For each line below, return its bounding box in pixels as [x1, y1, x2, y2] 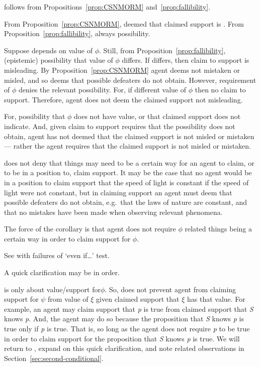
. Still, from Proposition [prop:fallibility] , [99, 45, 226, 55]
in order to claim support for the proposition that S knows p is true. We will [4, 333, 240, 343]
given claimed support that [96, 294, 180, 304]
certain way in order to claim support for [4, 233, 131, 243]
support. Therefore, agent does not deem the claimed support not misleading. [4, 94, 243, 104]
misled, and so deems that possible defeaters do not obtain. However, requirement [4, 74, 256, 85]
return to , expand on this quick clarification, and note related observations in [4, 343, 244, 353]
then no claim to [195, 84, 246, 95]
